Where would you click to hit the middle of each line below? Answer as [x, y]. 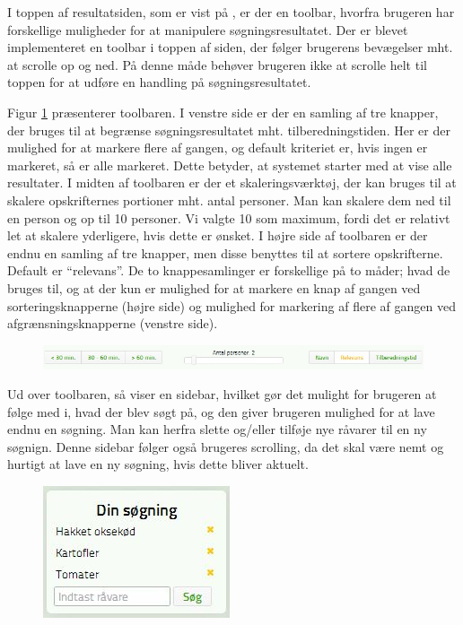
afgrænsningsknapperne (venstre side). [113, 323]
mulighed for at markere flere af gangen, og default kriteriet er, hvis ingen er [218, 148]
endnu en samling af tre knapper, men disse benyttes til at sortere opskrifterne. [225, 252]
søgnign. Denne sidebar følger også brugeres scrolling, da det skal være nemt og [226, 446]
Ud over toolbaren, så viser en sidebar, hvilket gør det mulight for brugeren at [222, 394]
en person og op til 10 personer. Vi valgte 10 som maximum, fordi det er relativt [229, 217]
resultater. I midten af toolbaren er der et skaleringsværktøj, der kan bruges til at [232, 182]
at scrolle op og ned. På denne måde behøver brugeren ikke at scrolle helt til [217, 64]
